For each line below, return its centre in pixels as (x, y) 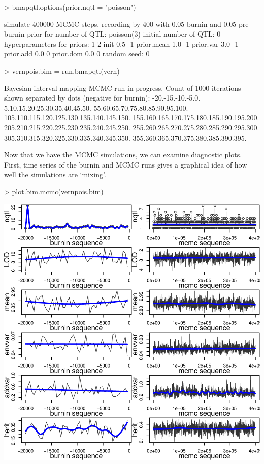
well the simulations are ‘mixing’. (55, 174)
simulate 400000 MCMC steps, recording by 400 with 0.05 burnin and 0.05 (120, 24)
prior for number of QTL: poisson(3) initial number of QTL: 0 (124, 34)
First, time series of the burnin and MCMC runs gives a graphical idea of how (126, 164)
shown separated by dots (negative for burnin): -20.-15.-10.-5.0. (102, 98)
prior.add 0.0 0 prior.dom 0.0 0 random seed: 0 (77, 54)
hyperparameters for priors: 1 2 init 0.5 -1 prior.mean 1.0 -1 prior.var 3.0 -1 (121, 43)
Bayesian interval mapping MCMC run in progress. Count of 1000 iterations (123, 88)
